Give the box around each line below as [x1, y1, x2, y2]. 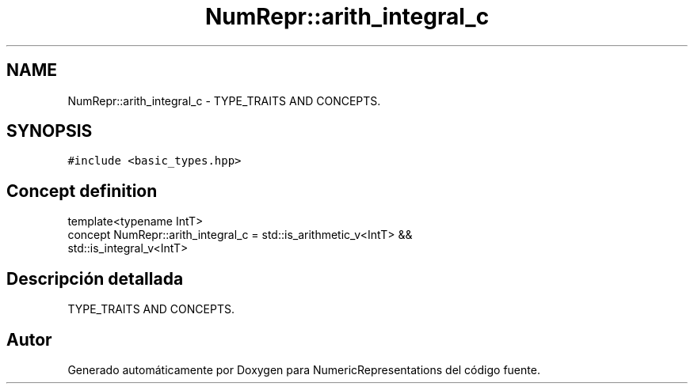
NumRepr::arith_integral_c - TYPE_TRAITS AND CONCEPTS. [67, 93, 381, 108]
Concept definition [6, 180, 158, 201]
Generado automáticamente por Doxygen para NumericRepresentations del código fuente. [67, 362, 540, 377]
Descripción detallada [6, 268, 184, 289]
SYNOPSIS [6, 121, 93, 142]
